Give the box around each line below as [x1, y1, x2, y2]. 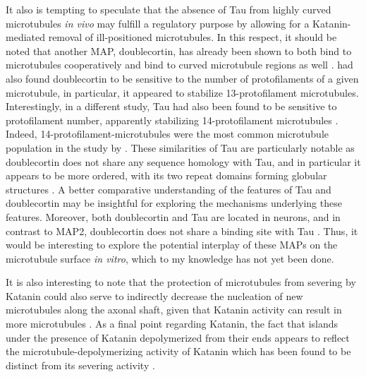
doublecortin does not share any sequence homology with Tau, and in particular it [6, 154, 361, 169]
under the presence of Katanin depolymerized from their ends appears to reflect [6, 330, 350, 345]
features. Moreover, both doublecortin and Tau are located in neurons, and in [6, 209, 341, 224]
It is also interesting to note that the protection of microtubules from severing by [6, 275, 356, 289]
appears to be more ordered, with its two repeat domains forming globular [6, 168, 327, 183]
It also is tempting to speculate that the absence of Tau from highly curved [6, 2, 331, 16]
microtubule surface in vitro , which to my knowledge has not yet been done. [6, 251, 334, 265]
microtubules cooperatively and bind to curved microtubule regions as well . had [6, 57, 353, 72]
